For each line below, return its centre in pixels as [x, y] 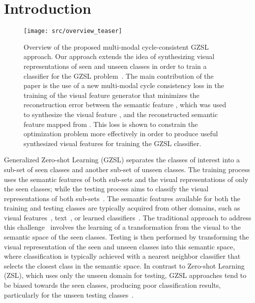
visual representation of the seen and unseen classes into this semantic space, [120, 246]
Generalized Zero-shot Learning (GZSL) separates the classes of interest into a [122, 160]
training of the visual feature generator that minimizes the [112, 95]
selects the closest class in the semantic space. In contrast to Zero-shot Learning [124, 265]
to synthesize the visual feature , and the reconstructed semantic [121, 114]
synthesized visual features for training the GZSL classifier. [113, 143]
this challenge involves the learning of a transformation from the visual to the [122, 227]
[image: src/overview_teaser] [73, 31]
